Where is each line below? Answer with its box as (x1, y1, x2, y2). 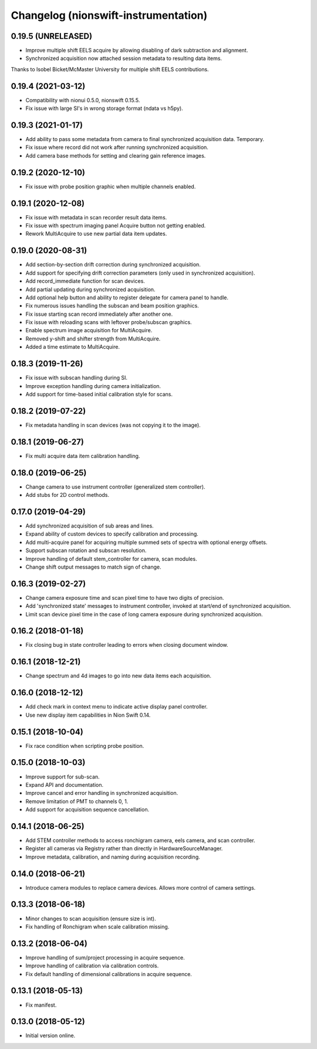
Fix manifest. (25, 1001, 57, 1008)
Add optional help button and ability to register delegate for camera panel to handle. (25, 294, 229, 301)
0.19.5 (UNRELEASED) (11, 31, 93, 41)
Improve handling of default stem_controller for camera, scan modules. (25, 555, 197, 562)
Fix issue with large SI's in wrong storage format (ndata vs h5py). (25, 105, 183, 112)
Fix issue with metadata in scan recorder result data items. (25, 213, 167, 221)
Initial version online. (25, 1032, 76, 1039)
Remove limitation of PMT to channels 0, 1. (25, 797, 129, 805)
